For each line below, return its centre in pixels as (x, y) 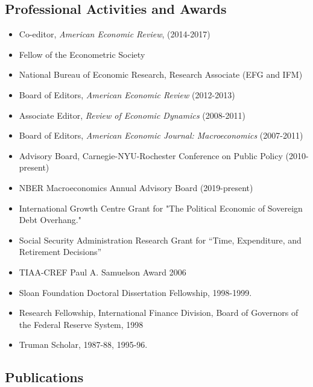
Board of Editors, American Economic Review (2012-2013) (127, 94)
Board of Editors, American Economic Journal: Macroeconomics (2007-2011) (161, 135)
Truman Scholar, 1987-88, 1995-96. (83, 345)
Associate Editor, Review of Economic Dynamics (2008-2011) (132, 115)
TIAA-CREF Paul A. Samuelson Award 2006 (103, 272)
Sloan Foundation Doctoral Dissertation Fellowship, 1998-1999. (135, 292)
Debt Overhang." (50, 220)
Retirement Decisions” (60, 252)
